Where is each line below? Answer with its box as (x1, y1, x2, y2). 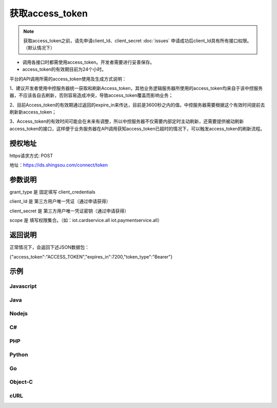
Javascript (9, 283, 37, 290)
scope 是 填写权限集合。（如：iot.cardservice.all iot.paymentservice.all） (9, 217, 163, 224)
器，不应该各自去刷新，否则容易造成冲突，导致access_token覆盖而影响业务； (9, 92, 173, 99)
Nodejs (9, 310, 28, 317)
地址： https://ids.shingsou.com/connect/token (9, 162, 108, 168)
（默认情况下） (23, 45, 55, 51)
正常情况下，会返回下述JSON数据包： (9, 244, 90, 250)
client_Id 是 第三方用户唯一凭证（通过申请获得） (9, 198, 111, 205)
